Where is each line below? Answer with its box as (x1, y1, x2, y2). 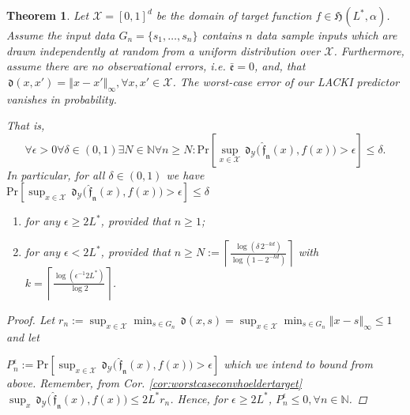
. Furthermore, (333, 42, 404, 58)
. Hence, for (170, 390, 228, 406)
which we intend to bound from (224, 356, 373, 372)
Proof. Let (6, 311, 55, 327)
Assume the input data (6, 27, 115, 43)
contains (201, 27, 242, 43)
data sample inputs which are (256, 27, 397, 43)
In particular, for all (6, 166, 105, 183)
